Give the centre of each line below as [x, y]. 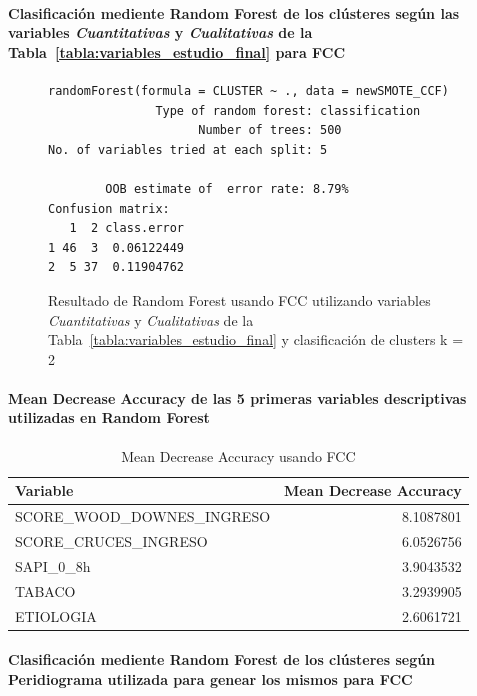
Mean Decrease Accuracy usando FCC [238, 455]
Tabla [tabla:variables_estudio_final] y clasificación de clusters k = [256, 339]
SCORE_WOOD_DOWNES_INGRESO [143, 516]
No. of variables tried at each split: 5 [188, 149]
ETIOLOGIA [56, 615]
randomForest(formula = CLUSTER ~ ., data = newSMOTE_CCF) [248, 90]
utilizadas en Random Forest [109, 417]
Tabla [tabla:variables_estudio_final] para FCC [177, 51]
